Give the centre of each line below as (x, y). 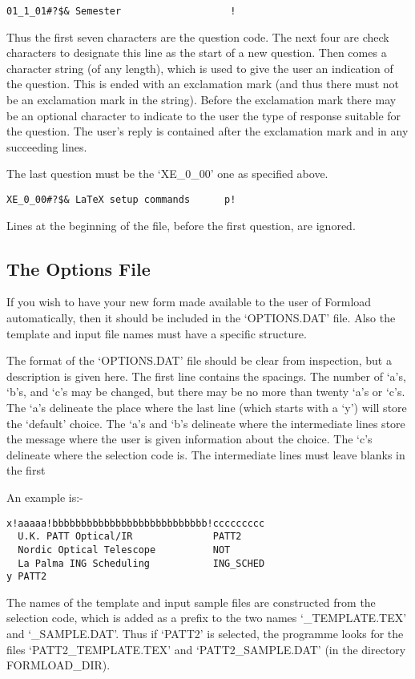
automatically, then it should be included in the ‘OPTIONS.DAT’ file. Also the (201, 318)
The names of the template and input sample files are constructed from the (191, 602)
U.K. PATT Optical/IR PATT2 (130, 537)
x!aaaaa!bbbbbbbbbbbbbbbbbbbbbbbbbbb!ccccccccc (136, 523)
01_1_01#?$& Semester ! (121, 11)
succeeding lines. (47, 146)
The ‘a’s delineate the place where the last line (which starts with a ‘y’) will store (207, 408)
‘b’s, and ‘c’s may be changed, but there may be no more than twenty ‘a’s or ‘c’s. (206, 392)
